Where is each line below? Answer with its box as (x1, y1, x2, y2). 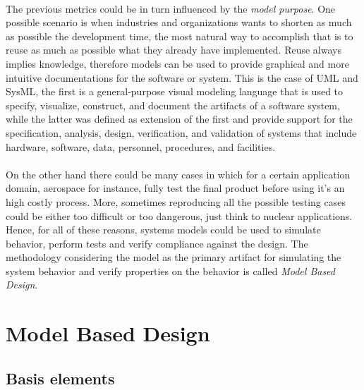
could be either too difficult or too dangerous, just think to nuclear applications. (6, 208, 353, 223)
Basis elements (6, 367, 115, 389)
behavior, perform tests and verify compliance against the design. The (6, 236, 308, 250)
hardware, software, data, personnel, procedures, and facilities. (6, 139, 276, 154)
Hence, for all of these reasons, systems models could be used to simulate (6, 222, 321, 237)
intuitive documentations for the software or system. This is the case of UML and (6, 70, 358, 85)
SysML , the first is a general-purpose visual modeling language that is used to (6, 84, 344, 99)
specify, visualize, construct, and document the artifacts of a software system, (6, 97, 340, 112)
